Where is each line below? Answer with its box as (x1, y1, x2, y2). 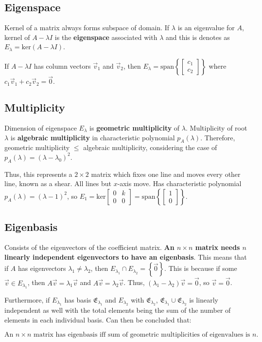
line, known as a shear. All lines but (4, 178, 111, 189)
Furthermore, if (4, 294, 50, 304)
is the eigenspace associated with (54, 32, 157, 42)
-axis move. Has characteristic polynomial (117, 178, 242, 189)
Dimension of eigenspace (4, 123, 77, 133)
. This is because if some (164, 263, 237, 273)
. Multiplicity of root (185, 123, 247, 133)
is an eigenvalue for (177, 22, 235, 33)
